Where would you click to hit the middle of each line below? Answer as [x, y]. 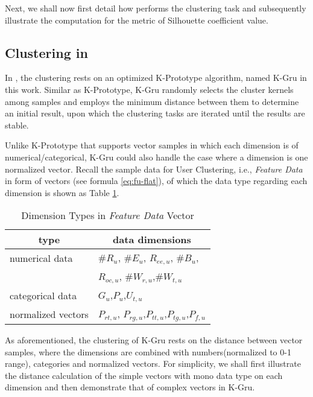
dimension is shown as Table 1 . [62, 192]
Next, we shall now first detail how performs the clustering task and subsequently [156, 8]
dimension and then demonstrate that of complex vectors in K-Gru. [130, 387]
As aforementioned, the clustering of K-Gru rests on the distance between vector [154, 340]
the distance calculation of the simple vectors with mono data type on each [144, 375]
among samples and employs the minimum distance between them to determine [152, 101]
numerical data [41, 258]
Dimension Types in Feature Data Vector [108, 215]
